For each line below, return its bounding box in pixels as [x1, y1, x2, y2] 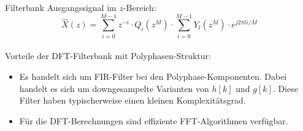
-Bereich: [123, 1, 156, 13]
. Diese [272, 82, 298, 94]
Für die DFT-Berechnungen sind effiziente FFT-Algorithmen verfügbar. [19, 114, 288, 127]
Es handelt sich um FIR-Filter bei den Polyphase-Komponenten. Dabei [19, 69, 287, 82]
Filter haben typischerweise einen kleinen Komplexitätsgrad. [19, 94, 246, 107]
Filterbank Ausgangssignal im [5, 1, 117, 13]
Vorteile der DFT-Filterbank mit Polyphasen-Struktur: [5, 49, 211, 62]
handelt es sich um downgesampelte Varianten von [19, 82, 209, 94]
